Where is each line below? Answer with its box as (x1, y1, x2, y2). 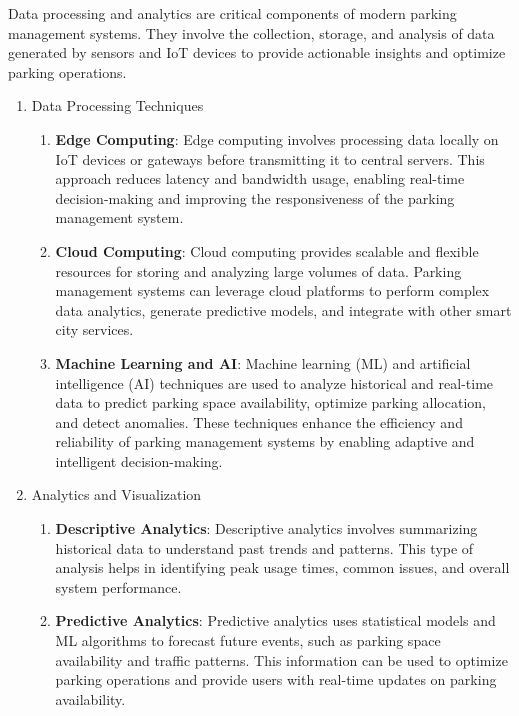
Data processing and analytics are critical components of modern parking (8, 3, 457, 23)
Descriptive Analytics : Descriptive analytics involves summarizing (55, 518, 478, 539)
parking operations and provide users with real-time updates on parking (55, 669, 497, 690)
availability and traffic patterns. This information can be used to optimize (55, 649, 508, 670)
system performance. (55, 576, 182, 597)
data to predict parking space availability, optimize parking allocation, (55, 392, 486, 413)
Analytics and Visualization (31, 484, 202, 505)
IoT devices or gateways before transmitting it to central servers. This (55, 148, 485, 169)
